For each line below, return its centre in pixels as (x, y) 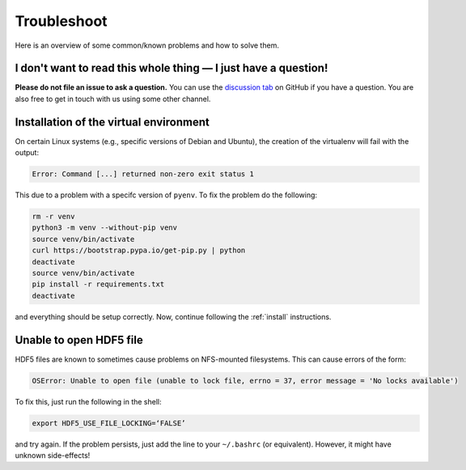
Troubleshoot (61, 21)
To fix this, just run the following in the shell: (88, 401)
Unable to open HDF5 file (79, 340)
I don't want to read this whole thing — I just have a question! (172, 68)
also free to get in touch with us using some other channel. (113, 99)
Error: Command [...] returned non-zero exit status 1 (143, 174)
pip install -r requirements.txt (98, 284)
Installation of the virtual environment (112, 122)
